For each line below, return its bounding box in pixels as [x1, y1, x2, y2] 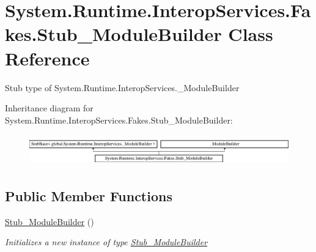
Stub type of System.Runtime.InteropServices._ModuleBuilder [5, 81, 240, 94]
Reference [5, 45, 90, 70]
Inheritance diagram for [5, 102, 94, 114]
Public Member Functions [5, 187, 172, 205]
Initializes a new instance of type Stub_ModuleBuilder [5, 235, 208, 248]
